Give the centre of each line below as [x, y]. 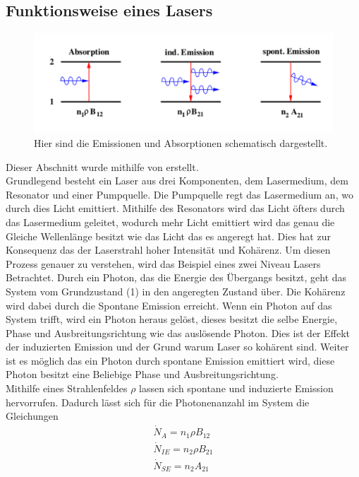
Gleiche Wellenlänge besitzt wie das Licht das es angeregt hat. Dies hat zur [168, 236]
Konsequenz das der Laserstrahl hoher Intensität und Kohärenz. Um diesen [168, 250]
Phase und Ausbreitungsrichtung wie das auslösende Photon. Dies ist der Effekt [178, 332]
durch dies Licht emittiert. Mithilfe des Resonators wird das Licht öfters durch [175, 208]
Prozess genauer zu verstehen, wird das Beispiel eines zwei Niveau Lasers [163, 263]
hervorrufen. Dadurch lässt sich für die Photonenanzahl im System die [158, 402]
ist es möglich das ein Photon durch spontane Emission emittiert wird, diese [170, 360]
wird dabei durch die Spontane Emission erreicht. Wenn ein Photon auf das [169, 305]
